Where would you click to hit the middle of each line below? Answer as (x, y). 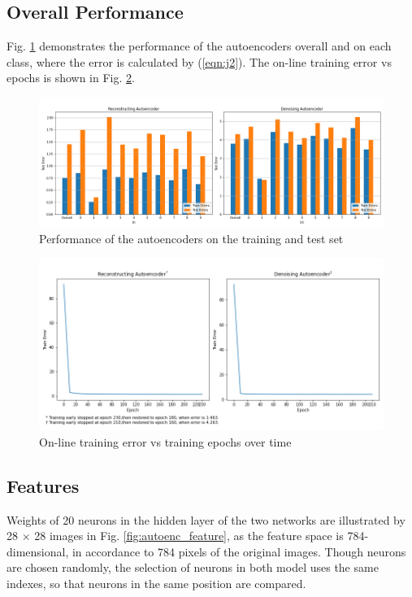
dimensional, (38, 551)
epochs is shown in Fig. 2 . (71, 78)
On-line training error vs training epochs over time (165, 441)
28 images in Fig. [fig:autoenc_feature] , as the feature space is (189, 536)
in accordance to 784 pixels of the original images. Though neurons (239, 551)
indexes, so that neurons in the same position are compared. (156, 583)
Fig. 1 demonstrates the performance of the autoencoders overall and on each (199, 46)
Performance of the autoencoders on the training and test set (191, 238)
